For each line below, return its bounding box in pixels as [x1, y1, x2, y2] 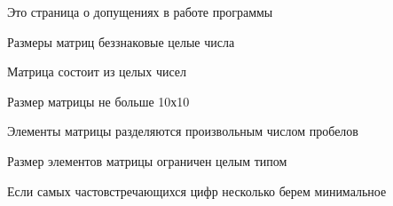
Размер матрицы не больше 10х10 [7, 91, 190, 110]
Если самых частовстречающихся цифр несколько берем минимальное [7, 181, 387, 200]
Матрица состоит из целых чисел [7, 62, 186, 81]
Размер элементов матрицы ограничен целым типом [7, 151, 287, 170]
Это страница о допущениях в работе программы [7, 3, 273, 20]
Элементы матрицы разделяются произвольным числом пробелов [7, 122, 358, 140]
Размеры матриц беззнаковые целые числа [7, 32, 235, 51]
